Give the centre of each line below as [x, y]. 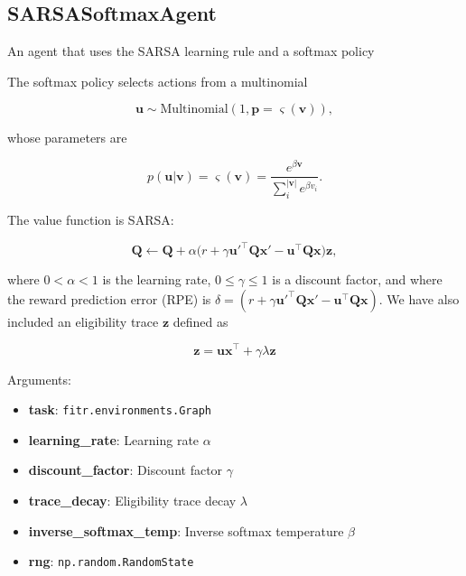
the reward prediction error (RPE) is [109, 298]
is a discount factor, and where [357, 279]
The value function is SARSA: [91, 220]
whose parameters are [67, 138]
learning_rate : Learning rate [114, 439]
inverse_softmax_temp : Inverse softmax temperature [186, 530]
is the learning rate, [157, 279]
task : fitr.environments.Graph [120, 409]
